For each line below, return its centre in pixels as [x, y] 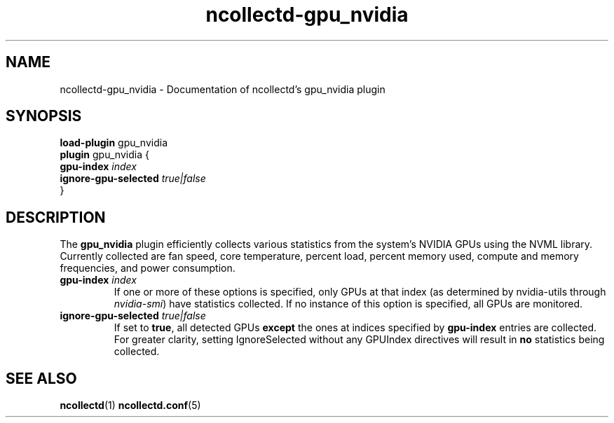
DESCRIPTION [56, 217]
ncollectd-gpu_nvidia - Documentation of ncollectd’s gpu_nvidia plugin [223, 89]
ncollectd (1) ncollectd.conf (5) [130, 405]
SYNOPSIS [44, 116]
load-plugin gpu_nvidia [114, 143]
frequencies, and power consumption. [148, 268]
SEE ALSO [41, 378]
